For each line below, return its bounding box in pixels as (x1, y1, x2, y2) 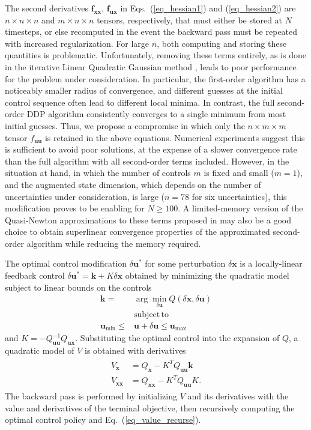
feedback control (5, 269, 65, 282)
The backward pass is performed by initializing (5, 390, 177, 402)
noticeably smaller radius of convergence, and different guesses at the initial (5, 84, 283, 97)
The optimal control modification (5, 257, 127, 270)
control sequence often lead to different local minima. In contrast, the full (5, 95, 275, 108)
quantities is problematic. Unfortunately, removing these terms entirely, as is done (5, 49, 306, 61)
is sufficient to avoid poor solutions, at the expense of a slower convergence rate (5, 143, 297, 156)
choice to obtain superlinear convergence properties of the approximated (5, 225, 270, 238)
